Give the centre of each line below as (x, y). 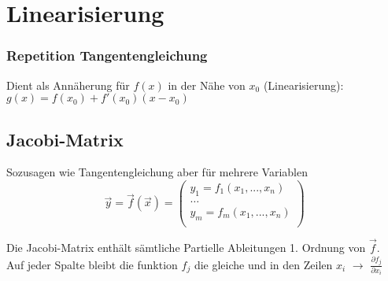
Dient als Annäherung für (68, 85)
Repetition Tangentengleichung (107, 55)
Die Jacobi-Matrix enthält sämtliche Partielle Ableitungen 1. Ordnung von (186, 247)
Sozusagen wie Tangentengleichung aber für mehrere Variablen (157, 172)
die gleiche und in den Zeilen (263, 264)
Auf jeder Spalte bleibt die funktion (92, 264)
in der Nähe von (207, 85)
